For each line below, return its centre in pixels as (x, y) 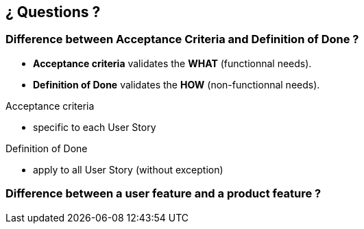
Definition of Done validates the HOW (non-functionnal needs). (177, 84)
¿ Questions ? (53, 12)
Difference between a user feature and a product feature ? (163, 194)
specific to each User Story (95, 127)
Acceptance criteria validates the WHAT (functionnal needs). (172, 63)
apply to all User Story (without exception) (128, 169)
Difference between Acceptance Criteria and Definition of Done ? (182, 39)
